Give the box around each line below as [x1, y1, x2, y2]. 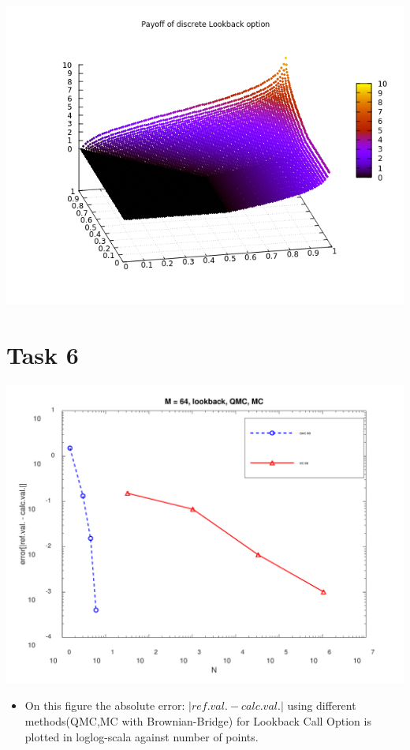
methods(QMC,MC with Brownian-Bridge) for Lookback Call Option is [24, 712, 371, 729]
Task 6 [6, 338, 79, 370]
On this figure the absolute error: [24, 697, 185, 714]
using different [287, 697, 356, 714]
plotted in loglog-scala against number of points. [24, 728, 259, 744]
